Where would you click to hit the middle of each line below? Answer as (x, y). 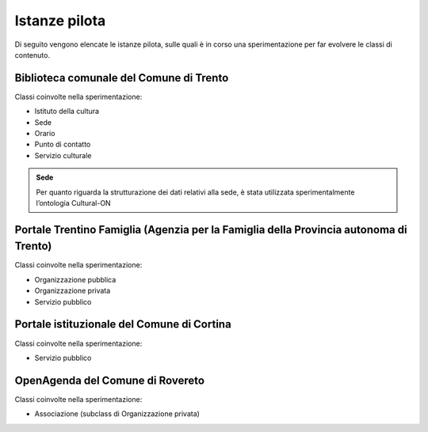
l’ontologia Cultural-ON (73, 203)
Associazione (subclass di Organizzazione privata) (117, 414)
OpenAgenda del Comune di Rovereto (110, 380)
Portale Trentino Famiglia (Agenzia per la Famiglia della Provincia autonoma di (211, 229)
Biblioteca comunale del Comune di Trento (122, 78)
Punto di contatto (63, 144)
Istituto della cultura (67, 112)
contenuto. (32, 55)
